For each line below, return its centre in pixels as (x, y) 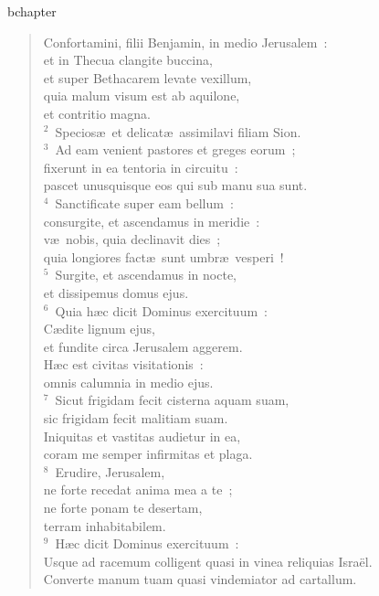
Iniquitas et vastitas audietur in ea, (142, 436)
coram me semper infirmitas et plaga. (148, 454)
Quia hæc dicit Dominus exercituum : (161, 310)
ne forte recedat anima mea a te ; (138, 490)
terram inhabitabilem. (105, 525)
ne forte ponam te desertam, (123, 508)
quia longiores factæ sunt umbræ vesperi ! (163, 256)
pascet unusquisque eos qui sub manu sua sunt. (175, 185)
